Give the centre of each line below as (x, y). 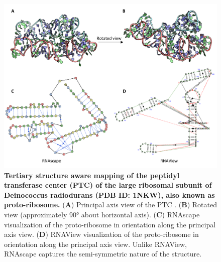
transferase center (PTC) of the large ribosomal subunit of (108, 185)
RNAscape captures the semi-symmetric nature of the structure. (103, 254)
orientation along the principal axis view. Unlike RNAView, (95, 244)
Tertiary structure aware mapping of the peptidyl (92, 175)
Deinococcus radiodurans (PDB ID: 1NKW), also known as (109, 194)
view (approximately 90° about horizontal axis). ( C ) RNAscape (102, 214)
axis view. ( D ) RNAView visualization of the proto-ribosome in (101, 234)
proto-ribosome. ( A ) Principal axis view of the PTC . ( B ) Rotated (111, 205)
